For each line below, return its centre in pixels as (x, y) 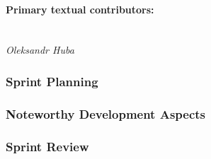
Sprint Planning (52, 81)
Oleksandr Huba (40, 50)
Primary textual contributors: (80, 9)
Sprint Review (47, 146)
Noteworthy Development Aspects (106, 113)
